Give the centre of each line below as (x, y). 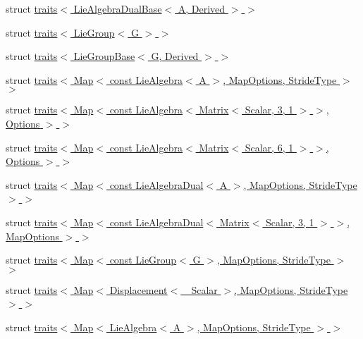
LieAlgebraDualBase (118, 8)
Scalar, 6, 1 (269, 147)
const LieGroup (143, 260)
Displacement (139, 289)
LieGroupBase (104, 56)
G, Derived (175, 56)
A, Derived (202, 8)
